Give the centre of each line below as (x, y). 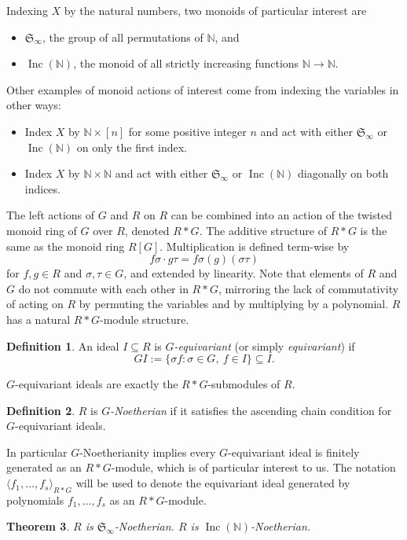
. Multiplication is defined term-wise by (255, 246)
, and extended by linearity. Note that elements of (244, 273)
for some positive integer (187, 131)
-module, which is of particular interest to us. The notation (253, 467)
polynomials (35, 500)
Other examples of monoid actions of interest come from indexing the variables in (203, 89)
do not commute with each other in (103, 288)
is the (374, 230)
